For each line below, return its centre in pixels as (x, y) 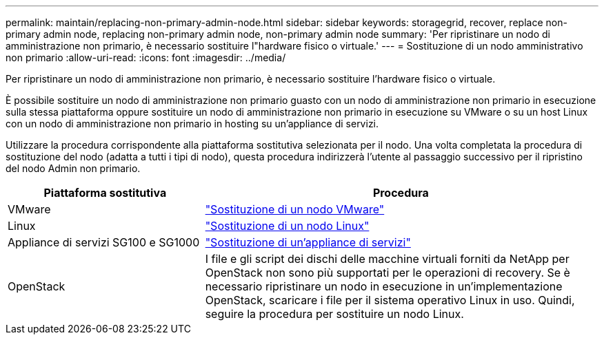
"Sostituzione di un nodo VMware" (295, 209)
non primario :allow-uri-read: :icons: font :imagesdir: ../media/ (146, 57)
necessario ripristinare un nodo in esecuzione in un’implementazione (384, 286)
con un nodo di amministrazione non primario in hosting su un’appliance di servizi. (192, 124)
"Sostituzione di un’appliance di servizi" (308, 242)
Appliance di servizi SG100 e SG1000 (104, 242)
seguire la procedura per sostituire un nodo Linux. (334, 314)
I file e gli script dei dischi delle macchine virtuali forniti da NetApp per (387, 259)
